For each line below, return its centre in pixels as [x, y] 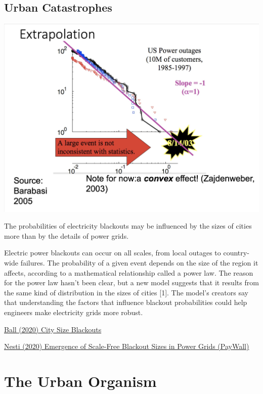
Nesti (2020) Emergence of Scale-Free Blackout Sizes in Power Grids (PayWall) [127, 346]
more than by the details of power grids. [67, 235]
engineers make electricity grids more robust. [74, 312]
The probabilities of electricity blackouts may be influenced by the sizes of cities [128, 226]
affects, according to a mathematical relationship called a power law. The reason [129, 272]
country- [236, 253]
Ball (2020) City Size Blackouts [53, 329]
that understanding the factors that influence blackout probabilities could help [126, 302]
